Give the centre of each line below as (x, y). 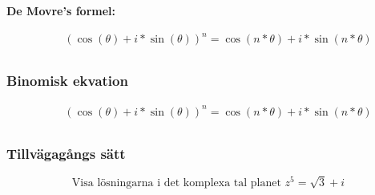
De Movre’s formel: (61, 10)
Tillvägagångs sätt (66, 153)
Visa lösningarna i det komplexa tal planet (176, 183)
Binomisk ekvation (67, 81)
